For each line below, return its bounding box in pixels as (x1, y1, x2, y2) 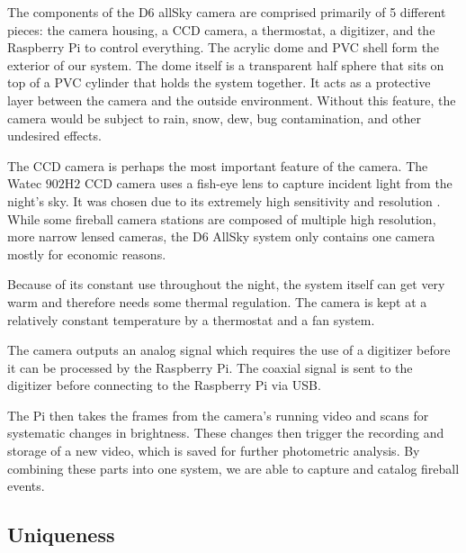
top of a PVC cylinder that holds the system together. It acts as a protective (7, 73, 431, 92)
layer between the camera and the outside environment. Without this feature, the (7, 90, 456, 109)
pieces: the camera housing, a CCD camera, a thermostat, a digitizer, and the (7, 20, 435, 39)
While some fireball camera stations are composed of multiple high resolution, (7, 209, 436, 228)
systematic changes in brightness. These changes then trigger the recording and (7, 423, 444, 442)
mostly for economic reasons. (7, 244, 166, 263)
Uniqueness (7, 521, 115, 548)
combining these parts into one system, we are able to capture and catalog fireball (7, 458, 460, 477)
